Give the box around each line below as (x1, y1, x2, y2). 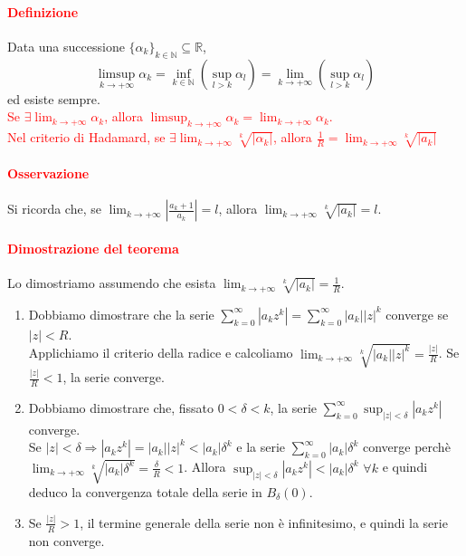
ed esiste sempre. (7, 89, 100, 108)
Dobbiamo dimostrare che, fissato (28, 398, 214, 417)
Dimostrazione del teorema (7, 239, 179, 258)
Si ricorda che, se (7, 199, 101, 218)
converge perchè (362, 437, 451, 456)
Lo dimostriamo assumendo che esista (7, 273, 216, 292)
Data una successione (7, 36, 125, 55)
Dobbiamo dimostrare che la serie (28, 304, 214, 323)
